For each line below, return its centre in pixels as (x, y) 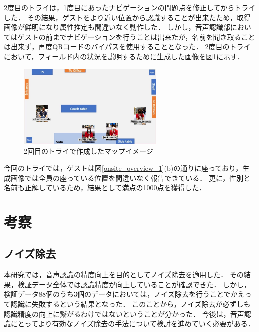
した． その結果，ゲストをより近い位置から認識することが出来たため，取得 (127, 17)
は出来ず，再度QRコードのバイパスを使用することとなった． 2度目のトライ (127, 46)
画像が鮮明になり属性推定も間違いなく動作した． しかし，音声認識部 (117, 27)
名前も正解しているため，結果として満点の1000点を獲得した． (105, 188)
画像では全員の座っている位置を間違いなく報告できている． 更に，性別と (131, 178)
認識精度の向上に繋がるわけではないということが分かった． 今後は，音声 (124, 314)
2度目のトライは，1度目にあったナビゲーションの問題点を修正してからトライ (130, 7)
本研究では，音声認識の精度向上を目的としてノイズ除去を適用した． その (124, 275)
